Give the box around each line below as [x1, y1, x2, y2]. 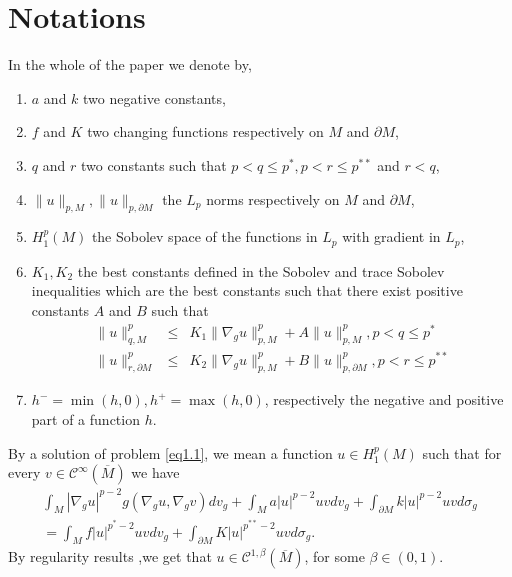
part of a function [31, 408, 140, 429]
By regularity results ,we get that [8, 546, 212, 567]
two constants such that [80, 154, 227, 175]
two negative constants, [83, 87, 226, 108]
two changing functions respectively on [87, 121, 324, 142]
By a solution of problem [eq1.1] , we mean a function [8, 442, 333, 463]
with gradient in [342, 226, 441, 247]
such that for [422, 442, 502, 463]
